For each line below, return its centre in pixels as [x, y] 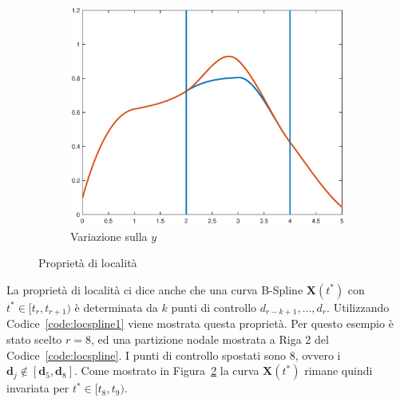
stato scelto [34, 339]
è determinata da [116, 307]
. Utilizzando [358, 307]
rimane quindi [339, 370]
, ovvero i [318, 355]
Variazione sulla [109, 236]
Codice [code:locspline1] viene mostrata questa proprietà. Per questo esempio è [200, 323]
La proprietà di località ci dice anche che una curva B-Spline [155, 289]
